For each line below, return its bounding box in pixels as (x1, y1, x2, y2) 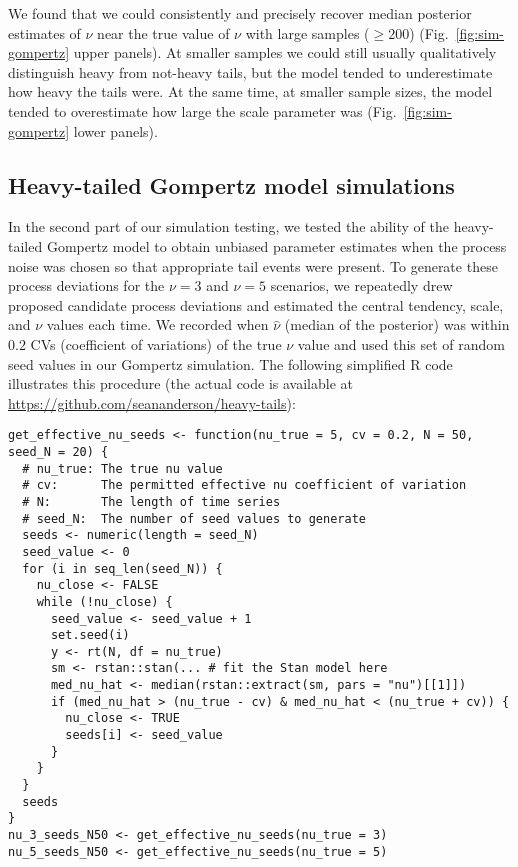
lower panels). (73, 120, 158, 141)
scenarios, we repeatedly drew (270, 275, 453, 296)
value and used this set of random (297, 333, 506, 354)
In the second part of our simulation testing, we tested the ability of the (8, 216, 449, 237)
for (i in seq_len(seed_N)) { (22, 561, 223, 576)
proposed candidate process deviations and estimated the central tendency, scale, (8, 294, 504, 315)
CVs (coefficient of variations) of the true (30, 333, 282, 354)
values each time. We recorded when (46, 314, 269, 335)
